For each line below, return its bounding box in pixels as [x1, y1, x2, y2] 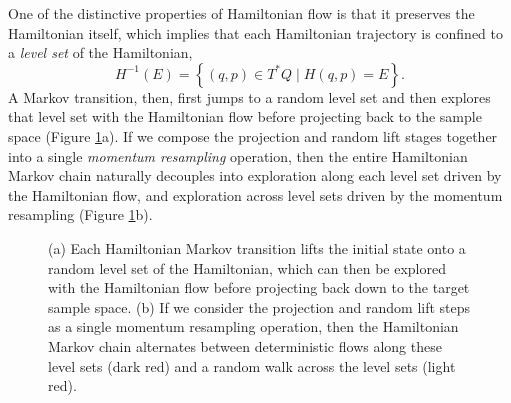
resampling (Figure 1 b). [8, 204, 153, 225]
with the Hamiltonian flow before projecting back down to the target [48, 277, 470, 298]
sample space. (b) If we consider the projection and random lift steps [48, 296, 471, 317]
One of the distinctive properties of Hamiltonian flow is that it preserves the [8, 3, 475, 23]
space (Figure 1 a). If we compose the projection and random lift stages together [8, 125, 498, 146]
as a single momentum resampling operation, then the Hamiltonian [48, 316, 459, 337]
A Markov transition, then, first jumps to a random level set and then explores [8, 86, 491, 107]
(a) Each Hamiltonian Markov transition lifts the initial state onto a [48, 237, 466, 258]
